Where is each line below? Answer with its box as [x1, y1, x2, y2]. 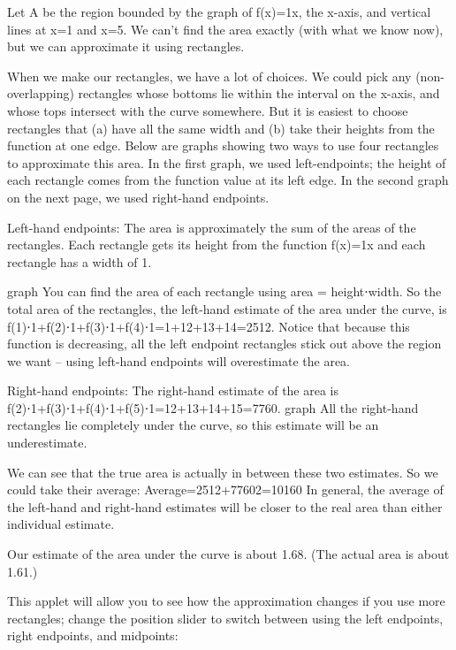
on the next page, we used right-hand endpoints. [7, 187, 270, 206]
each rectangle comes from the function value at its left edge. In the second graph [7, 171, 449, 189]
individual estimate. [7, 515, 115, 533]
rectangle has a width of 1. [7, 252, 152, 271]
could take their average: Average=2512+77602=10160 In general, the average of [7, 480, 444, 499]
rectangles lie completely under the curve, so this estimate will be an [7, 416, 379, 434]
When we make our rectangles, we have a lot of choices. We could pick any [7, 66, 412, 85]
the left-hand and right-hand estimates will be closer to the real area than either [7, 497, 443, 516]
